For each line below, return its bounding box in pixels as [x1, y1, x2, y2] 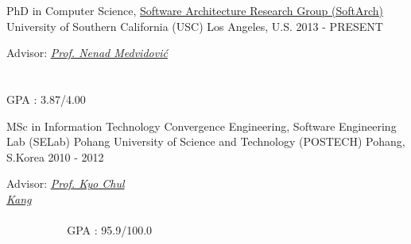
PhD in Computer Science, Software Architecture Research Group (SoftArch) [6, 2, 383, 18]
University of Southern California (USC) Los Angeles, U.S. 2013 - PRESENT [6, 17, 383, 34]
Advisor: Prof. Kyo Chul [6, 175, 125, 192]
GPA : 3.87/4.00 [6, 90, 86, 107]
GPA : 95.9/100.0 [67, 222, 153, 238]
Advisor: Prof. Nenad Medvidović [6, 44, 168, 61]
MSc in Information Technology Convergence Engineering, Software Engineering [6, 117, 397, 134]
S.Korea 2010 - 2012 [6, 148, 104, 165]
